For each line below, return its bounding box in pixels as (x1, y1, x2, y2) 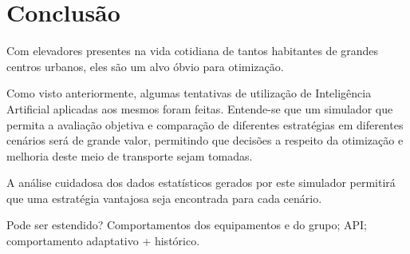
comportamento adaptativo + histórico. (6, 232, 200, 249)
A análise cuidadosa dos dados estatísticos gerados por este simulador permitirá (6, 174, 396, 191)
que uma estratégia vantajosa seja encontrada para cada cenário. (6, 189, 322, 206)
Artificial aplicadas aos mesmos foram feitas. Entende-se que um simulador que (6, 100, 393, 117)
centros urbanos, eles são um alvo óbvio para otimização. (6, 58, 284, 74)
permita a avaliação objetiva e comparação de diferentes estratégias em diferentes (6, 116, 404, 133)
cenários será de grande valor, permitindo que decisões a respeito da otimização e (6, 132, 404, 149)
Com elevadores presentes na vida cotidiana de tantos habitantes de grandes (6, 42, 379, 59)
